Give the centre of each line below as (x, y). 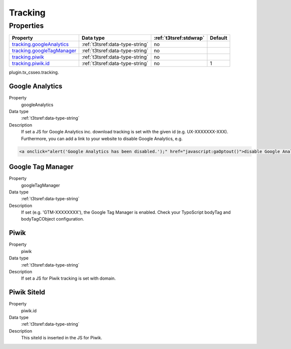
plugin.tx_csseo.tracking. (34, 72)
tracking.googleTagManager (44, 51)
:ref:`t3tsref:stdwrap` (179, 38)
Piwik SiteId (27, 293)
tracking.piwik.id (31, 63)
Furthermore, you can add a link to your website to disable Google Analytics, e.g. (102, 139)
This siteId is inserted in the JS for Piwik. (62, 338)
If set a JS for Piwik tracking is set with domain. (68, 278)
